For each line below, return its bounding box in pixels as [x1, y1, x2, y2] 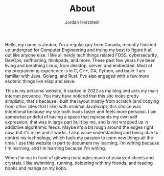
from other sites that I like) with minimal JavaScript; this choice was [5, 103, 141, 109]
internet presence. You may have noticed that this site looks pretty [5, 93, 139, 99]
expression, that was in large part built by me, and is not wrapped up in [5, 119, 148, 125]
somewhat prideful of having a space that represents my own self [5, 114, 138, 119]
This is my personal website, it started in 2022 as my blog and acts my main [5, 88, 158, 93]
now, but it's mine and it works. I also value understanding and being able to [5, 129, 159, 135]
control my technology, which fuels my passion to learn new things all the [5, 135, 153, 141]
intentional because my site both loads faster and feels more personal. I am [5, 109, 157, 115]
